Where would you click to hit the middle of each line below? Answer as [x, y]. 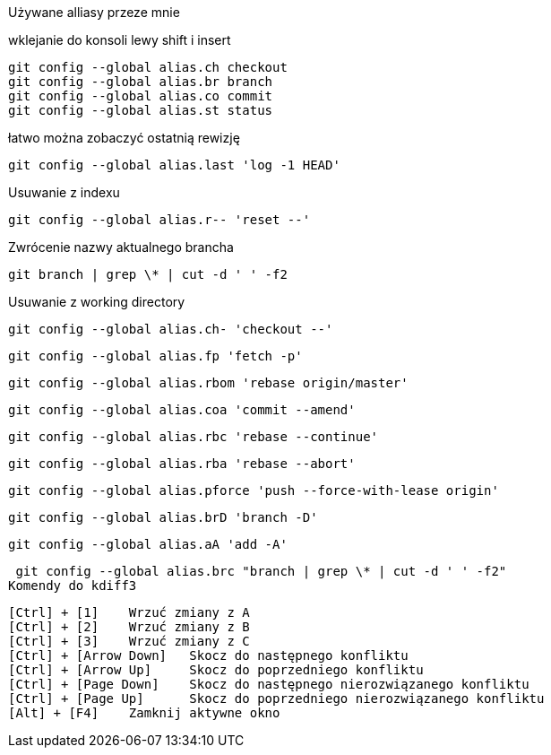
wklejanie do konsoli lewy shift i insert [120, 40]
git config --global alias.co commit [141, 96]
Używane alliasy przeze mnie [94, 12]
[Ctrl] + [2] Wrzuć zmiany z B [129, 627]
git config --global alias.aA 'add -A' [148, 544]
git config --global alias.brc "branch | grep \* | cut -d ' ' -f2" [261, 571]
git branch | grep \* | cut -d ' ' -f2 [148, 274]
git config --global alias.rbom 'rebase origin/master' [208, 383]
